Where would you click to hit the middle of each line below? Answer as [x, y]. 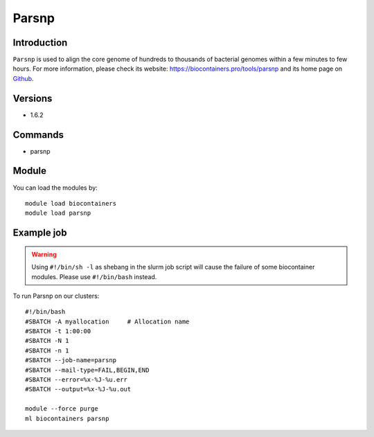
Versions [33, 98]
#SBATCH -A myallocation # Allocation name [107, 321]
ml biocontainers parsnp [67, 418]
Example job [40, 233]
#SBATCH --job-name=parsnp [71, 360]
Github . [23, 78]
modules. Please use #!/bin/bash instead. [94, 276]
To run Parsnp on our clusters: [56, 296]
